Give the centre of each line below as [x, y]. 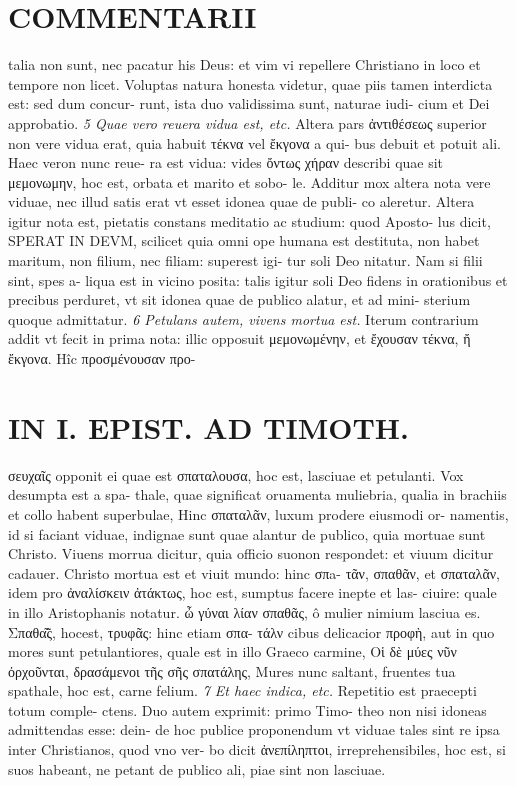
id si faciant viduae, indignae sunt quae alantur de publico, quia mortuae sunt [247, 533]
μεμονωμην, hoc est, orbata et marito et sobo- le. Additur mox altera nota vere [249, 181]
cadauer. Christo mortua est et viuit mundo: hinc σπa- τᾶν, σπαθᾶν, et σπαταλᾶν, [254, 572]
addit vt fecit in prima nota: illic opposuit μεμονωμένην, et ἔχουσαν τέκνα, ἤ [239, 338]
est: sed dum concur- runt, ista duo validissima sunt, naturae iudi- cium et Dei [249, 103]
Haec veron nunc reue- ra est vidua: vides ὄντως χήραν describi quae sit [226, 162]
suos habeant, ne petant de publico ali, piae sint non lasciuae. [197, 768]
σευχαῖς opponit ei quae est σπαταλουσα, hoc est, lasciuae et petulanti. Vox [236, 474]
